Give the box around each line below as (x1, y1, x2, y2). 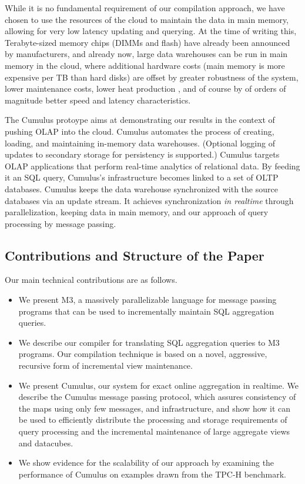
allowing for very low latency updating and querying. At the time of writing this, (5, 25, 297, 37)
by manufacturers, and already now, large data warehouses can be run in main (5, 48, 288, 60)
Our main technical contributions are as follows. (5, 273, 177, 286)
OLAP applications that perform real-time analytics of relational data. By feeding (5, 159, 300, 172)
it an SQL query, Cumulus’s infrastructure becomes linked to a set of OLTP (5, 171, 279, 183)
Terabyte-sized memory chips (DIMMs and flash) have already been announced (5, 36, 290, 48)
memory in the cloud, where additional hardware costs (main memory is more (5, 59, 285, 71)
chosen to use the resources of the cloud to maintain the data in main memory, (5, 13, 289, 25)
